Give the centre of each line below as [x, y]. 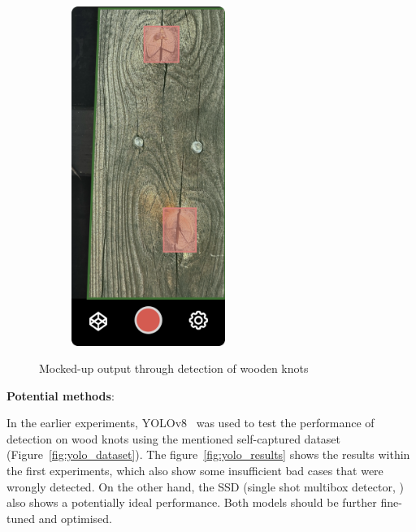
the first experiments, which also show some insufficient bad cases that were [195, 471]
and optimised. [75, 518]
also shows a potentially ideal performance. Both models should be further [192, 502]
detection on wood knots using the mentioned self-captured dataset [174, 438]
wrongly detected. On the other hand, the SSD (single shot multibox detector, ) [205, 486]
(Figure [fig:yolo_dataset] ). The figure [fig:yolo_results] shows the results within [208, 454]
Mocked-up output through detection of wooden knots [174, 368]
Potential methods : [61, 395]
